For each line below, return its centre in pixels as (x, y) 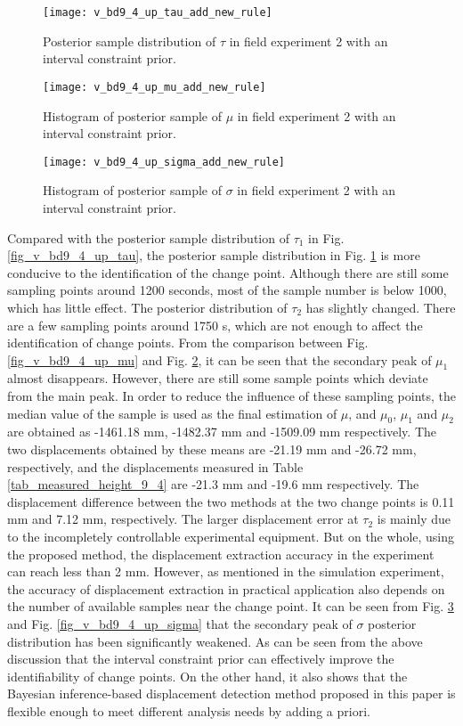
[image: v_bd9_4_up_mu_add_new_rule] (154, 87)
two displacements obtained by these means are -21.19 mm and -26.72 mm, (212, 449)
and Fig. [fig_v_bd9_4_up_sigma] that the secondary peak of (180, 624)
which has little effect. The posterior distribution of (147, 307)
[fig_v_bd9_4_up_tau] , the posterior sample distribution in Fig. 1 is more (214, 255)
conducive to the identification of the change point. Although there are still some (228, 272)
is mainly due (414, 519)
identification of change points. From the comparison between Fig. (188, 343)
